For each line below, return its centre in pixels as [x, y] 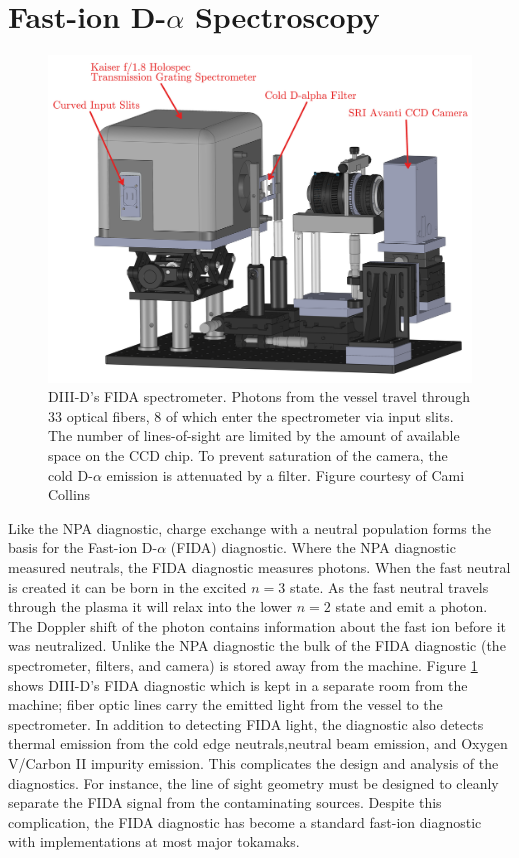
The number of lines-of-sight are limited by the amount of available [254, 435]
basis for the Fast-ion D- [83, 547]
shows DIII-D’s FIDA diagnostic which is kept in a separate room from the [238, 684]
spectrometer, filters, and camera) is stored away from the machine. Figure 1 [243, 664]
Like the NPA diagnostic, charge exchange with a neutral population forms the [249, 527]
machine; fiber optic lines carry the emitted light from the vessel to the [225, 704]
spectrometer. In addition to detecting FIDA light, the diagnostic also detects [246, 723]
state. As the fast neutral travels [389, 586]
